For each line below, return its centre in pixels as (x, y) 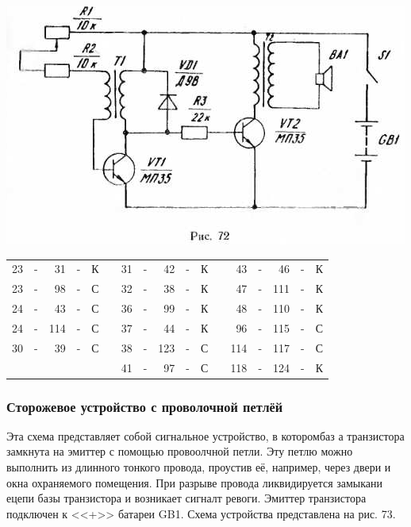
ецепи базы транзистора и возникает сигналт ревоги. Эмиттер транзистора (186, 498)
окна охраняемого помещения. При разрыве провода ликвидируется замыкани (195, 482)
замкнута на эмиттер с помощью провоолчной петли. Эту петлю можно (180, 451)
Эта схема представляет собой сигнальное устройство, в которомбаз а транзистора (205, 435)
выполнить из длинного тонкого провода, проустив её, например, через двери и (199, 467)
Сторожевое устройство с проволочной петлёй (145, 406)
